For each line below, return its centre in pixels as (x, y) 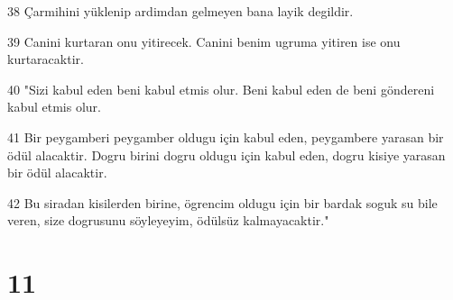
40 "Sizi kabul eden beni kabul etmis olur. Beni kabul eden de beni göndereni (221, 89)
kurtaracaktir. (46, 59)
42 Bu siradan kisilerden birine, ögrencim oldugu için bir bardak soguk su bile (222, 202)
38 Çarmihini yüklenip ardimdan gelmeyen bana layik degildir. (180, 11)
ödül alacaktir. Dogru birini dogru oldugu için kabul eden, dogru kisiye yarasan (226, 155)
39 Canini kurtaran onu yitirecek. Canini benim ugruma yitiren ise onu (204, 41)
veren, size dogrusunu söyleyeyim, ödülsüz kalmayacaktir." (168, 220)
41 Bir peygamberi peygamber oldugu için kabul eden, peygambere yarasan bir (226, 136)
